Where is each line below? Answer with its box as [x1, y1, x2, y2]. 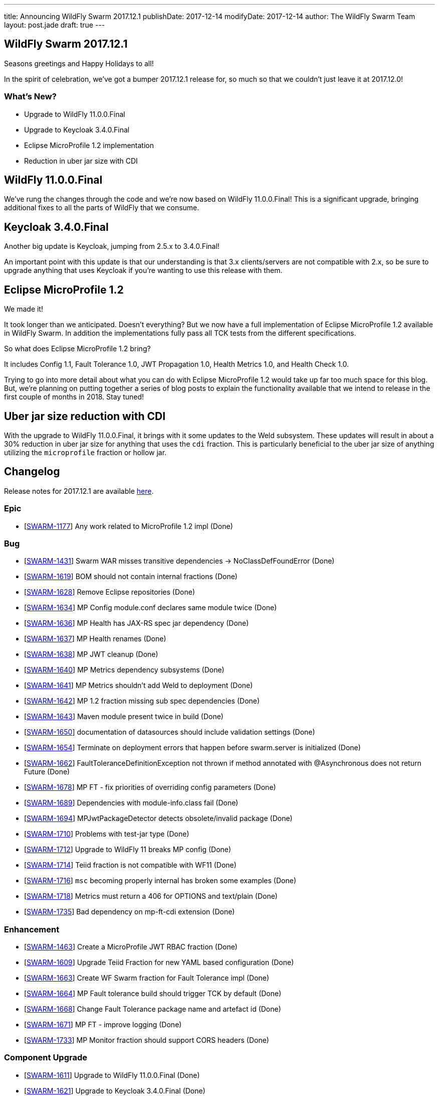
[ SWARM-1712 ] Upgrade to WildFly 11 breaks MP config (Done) [24, 845, 232, 854]
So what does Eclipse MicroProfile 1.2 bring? [4, 344, 151, 353]
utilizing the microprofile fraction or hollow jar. [4, 448, 167, 457]
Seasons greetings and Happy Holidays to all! [4, 59, 154, 68]
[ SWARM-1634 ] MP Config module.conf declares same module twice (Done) [24, 603, 277, 612]
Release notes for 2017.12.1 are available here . [4, 486, 154, 495]
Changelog [4, 465, 60, 478]
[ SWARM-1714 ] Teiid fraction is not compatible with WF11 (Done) [24, 861, 237, 870]
